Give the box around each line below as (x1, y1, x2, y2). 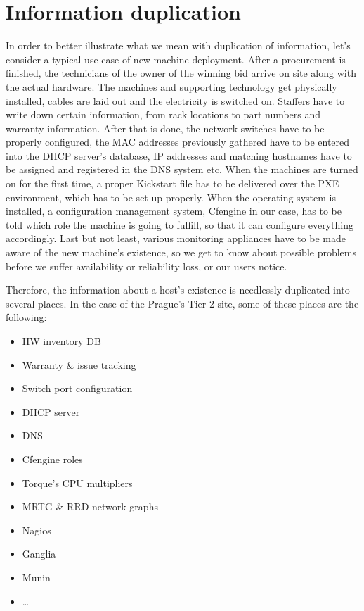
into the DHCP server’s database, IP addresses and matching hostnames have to (6, 148, 352, 163)
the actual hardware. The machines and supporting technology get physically (6, 79, 337, 94)
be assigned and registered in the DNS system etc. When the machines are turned (6, 162, 358, 177)
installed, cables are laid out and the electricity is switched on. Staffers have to (6, 93, 345, 108)
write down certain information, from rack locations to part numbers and (6, 107, 321, 122)
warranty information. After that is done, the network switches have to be (6, 120, 325, 135)
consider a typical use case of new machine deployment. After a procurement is (6, 51, 346, 66)
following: (6, 310, 47, 325)
